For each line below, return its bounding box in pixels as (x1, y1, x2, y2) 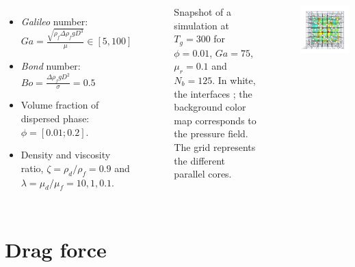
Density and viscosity (21, 147, 111, 162)
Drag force (5, 235, 107, 263)
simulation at (174, 18, 229, 32)
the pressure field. (174, 126, 248, 141)
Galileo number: (21, 14, 88, 28)
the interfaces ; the (174, 86, 252, 100)
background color (174, 100, 246, 114)
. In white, (212, 73, 256, 87)
